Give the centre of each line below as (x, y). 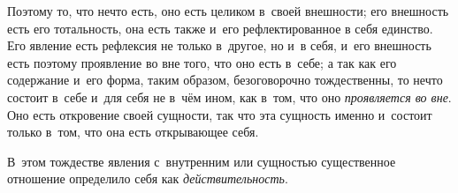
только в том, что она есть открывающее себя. (133, 132)
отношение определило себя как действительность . (148, 178)
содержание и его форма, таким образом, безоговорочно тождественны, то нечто (225, 80)
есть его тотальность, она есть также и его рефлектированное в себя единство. (220, 28)
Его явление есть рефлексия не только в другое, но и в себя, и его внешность (219, 45)
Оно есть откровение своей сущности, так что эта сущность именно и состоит (220, 114)
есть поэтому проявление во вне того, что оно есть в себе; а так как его (202, 62)
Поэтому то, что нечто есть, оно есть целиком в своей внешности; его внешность (228, 11)
